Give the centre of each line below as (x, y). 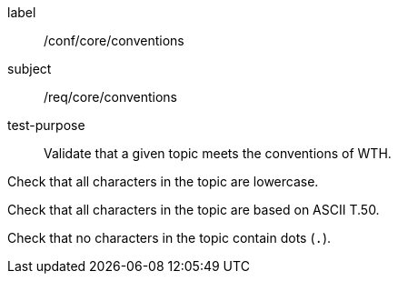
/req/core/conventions (111, 97)
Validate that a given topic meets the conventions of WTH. (218, 153)
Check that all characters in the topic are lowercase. (163, 181)
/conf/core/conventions (114, 40)
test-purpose (46, 125)
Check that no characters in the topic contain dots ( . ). (169, 238)
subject (30, 69)
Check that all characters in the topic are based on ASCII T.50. (194, 210)
